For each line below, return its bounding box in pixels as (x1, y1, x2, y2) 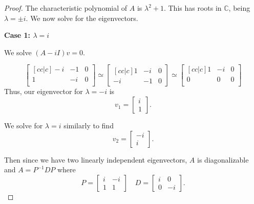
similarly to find (63, 120, 114, 131)
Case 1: (4, 30, 31, 40)
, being (228, 3, 250, 13)
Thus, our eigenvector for (4, 86, 83, 97)
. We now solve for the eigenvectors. (26, 12, 138, 23)
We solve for (4, 120, 43, 131)
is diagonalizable (197, 154, 249, 165)
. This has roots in (163, 3, 222, 13)
